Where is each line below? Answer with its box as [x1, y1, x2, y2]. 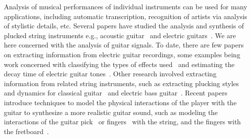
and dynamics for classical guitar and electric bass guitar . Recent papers [4, 88, 228, 98]
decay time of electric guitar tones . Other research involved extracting [4, 69, 217, 79]
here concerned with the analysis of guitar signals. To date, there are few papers [4, 40, 244, 50]
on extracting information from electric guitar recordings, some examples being [4, 49, 240, 59]
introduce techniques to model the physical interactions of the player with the [4, 97, 237, 107]
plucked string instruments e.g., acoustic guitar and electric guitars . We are [4, 30, 236, 40]
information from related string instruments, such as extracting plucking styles [4, 78, 239, 88]
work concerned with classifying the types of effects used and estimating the [4, 59, 235, 69]
